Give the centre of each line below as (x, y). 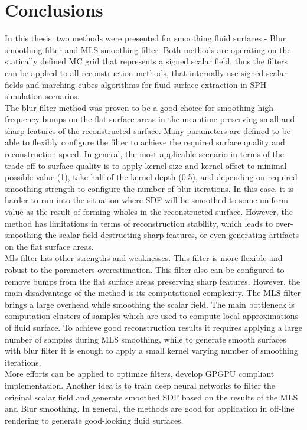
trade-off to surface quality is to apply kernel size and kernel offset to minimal (146, 165)
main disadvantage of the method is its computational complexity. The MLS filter (153, 293)
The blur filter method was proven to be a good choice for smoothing (130, 107)
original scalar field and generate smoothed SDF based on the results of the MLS (151, 397)
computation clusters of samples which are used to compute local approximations (152, 316)
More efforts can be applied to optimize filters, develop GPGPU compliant (140, 374)
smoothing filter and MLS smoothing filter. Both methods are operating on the (148, 49)
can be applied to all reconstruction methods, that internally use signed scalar (146, 72)
